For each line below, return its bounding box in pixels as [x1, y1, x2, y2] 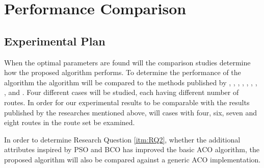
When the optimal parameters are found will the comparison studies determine [4, 57, 251, 67]
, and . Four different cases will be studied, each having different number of [4, 87, 239, 98]
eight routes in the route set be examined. [4, 117, 135, 128]
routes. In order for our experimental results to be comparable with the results [4, 97, 250, 107]
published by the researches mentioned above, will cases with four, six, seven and [4, 107, 257, 117]
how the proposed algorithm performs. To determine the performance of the [4, 67, 241, 78]
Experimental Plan [4, 33, 105, 49]
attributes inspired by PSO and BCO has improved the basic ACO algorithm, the [4, 144, 259, 155]
